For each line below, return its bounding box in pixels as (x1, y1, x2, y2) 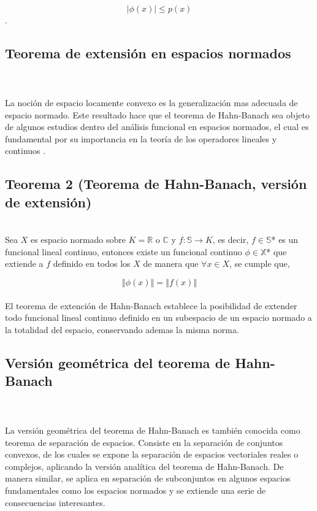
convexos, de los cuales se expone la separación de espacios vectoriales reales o (5, 448, 299, 461)
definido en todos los (53, 257, 131, 270)
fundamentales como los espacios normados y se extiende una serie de (5, 484, 266, 497)
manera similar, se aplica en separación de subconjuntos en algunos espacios (5, 472, 291, 485)
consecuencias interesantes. (5, 496, 105, 509)
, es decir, (212, 233, 249, 246)
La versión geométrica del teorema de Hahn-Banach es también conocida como (5, 424, 300, 437)
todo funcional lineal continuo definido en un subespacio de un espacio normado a (5, 311, 312, 324)
